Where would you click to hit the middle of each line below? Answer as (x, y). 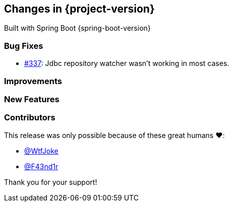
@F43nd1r (41, 166)
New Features (32, 99)
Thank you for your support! (51, 182)
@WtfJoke (41, 151)
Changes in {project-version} (79, 9)
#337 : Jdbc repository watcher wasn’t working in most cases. (127, 63)
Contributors (30, 118)
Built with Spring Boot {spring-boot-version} (77, 28)
